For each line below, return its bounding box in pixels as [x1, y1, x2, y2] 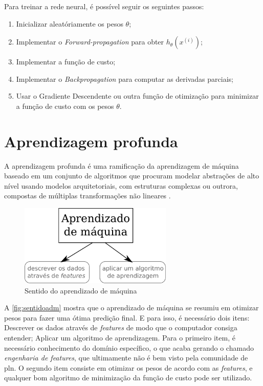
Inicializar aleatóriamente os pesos [16, 18, 123, 29]
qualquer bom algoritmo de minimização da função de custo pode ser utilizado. [4, 372, 252, 383]
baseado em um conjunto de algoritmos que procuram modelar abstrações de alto [4, 170, 259, 181]
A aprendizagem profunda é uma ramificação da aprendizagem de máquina [4, 160, 239, 171]
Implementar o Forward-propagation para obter [16, 36, 164, 47]
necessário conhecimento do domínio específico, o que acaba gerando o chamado [4, 342, 254, 353]
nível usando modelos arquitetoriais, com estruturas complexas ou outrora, [4, 180, 238, 191]
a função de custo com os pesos [16, 100, 114, 111]
